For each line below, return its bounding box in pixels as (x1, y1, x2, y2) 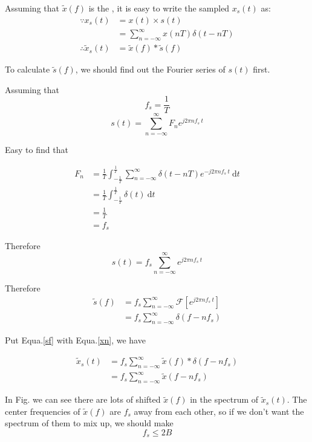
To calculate (5, 63, 50, 76)
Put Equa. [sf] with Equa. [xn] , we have (5, 333, 146, 346)
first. (253, 63, 270, 76)
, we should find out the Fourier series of (75, 63, 226, 76)
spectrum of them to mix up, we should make (5, 417, 174, 429)
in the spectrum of (190, 393, 259, 406)
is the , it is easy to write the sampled (88, 2, 230, 14)
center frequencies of (5, 405, 80, 417)
